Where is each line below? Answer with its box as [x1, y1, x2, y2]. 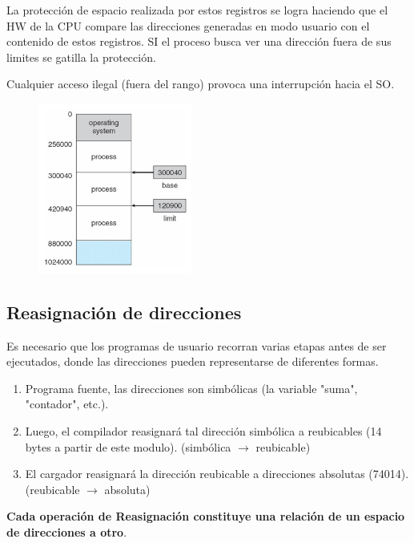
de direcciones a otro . [6, 523, 127, 540]
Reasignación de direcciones [6, 299, 242, 324]
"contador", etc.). [25, 395, 109, 412]
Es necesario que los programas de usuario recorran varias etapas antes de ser [6, 337, 387, 354]
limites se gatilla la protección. [6, 48, 156, 65]
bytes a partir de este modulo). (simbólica [25, 438, 231, 455]
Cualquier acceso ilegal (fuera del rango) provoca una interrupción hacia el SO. [6, 75, 395, 92]
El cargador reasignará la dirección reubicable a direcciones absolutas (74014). [25, 465, 409, 482]
